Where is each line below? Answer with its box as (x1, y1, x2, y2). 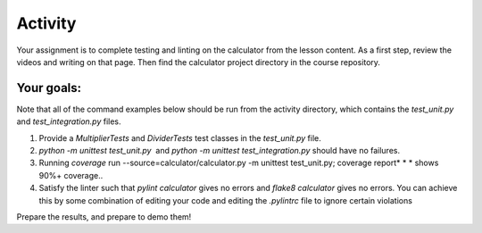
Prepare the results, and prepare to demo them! (16, 211, 192, 222)
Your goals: (16, 80, 82, 96)
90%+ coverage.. (38, 170, 104, 180)
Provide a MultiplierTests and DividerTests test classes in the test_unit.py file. (38, 132, 321, 143)
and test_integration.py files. (16, 116, 121, 127)
